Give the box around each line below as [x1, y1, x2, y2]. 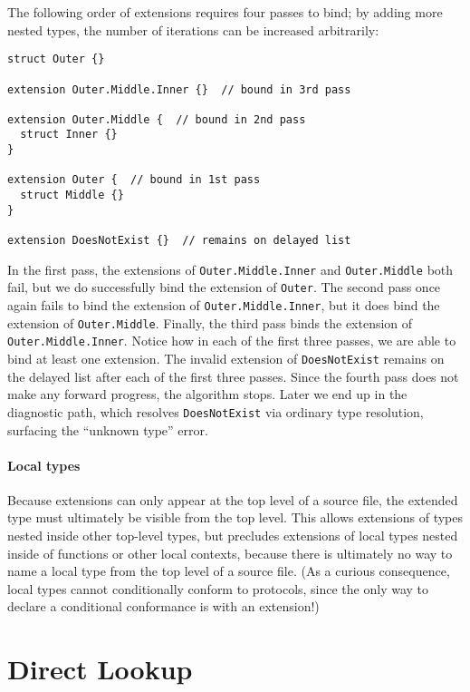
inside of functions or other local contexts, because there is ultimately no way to [7, 543, 453, 562]
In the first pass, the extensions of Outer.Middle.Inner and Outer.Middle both [7, 259, 454, 278]
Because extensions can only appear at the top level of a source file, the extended [7, 490, 458, 509]
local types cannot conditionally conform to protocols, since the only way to [7, 579, 429, 598]
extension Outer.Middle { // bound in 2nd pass [7, 112, 306, 126]
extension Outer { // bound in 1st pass [7, 173, 261, 187]
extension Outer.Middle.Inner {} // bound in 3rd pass [7, 83, 351, 96]
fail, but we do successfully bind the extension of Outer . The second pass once [7, 278, 441, 297]
